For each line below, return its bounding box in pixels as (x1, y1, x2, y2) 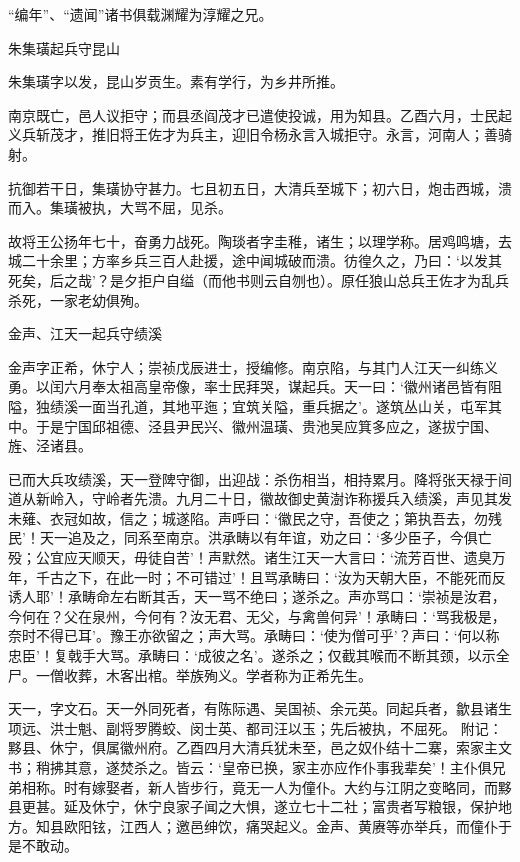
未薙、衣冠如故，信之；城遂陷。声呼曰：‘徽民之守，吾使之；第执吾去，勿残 (8, 507, 502, 528)
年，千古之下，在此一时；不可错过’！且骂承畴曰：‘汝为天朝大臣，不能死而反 (8, 566, 506, 587)
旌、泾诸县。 (8, 435, 92, 456)
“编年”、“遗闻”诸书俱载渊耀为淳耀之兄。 (8, 4, 273, 24)
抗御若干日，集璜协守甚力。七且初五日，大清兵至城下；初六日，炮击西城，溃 (8, 177, 512, 198)
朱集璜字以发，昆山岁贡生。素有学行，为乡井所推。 (8, 71, 344, 92)
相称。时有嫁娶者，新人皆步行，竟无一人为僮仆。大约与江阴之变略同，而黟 (21, 776, 512, 797)
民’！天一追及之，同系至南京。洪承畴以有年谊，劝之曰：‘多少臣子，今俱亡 (8, 527, 492, 548)
